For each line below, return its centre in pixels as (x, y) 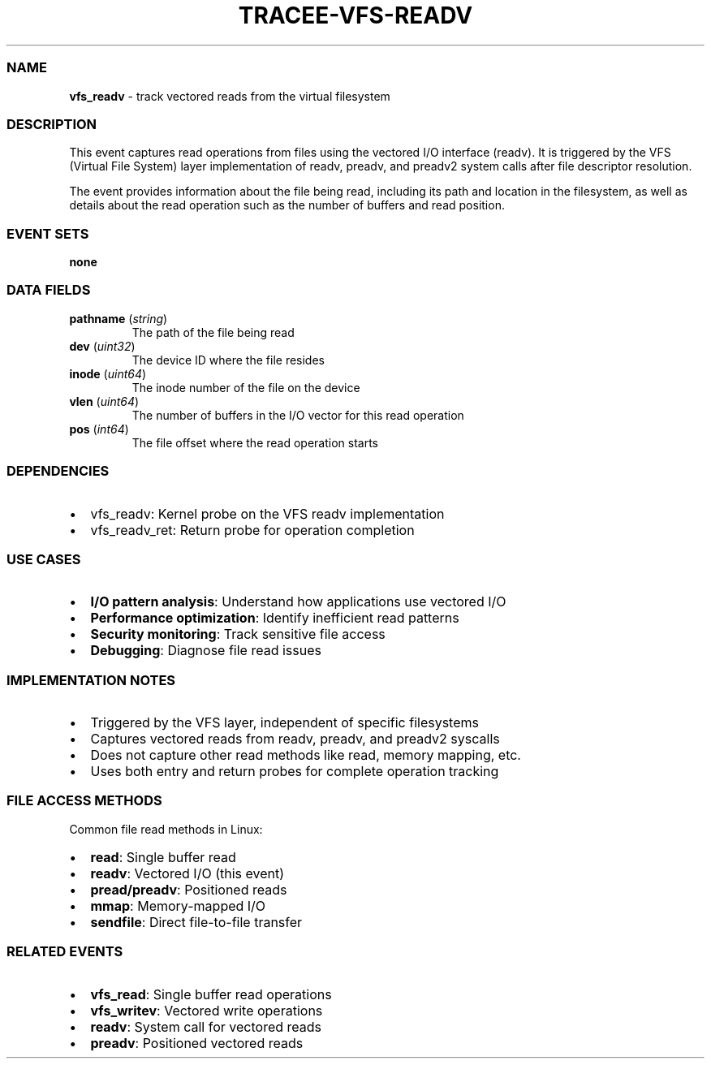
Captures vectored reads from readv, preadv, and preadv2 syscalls (295, 739)
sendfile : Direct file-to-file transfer (196, 922)
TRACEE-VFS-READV (355, 15)
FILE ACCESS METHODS (84, 801)
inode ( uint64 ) (108, 373)
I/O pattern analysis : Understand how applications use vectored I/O (298, 602)
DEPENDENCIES (58, 471)
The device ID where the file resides (228, 360)
